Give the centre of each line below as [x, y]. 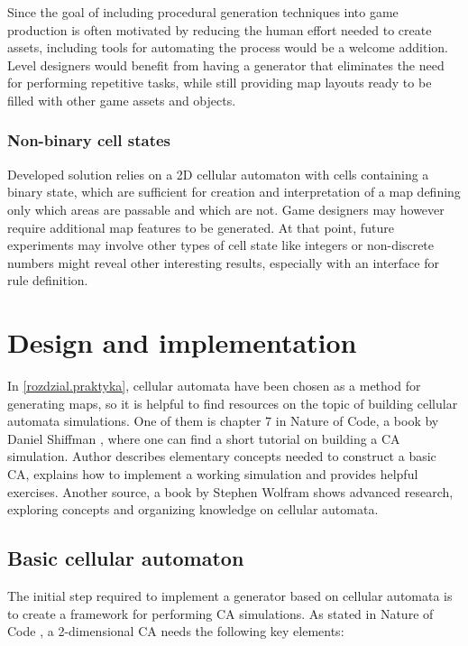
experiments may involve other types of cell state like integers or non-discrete [221, 245]
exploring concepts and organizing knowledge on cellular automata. [193, 509]
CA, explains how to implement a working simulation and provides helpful [213, 474]
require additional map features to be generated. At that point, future [201, 227]
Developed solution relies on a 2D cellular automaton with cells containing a [218, 174]
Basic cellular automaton [126, 558]
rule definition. [48, 280]
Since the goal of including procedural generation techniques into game [203, 12]
